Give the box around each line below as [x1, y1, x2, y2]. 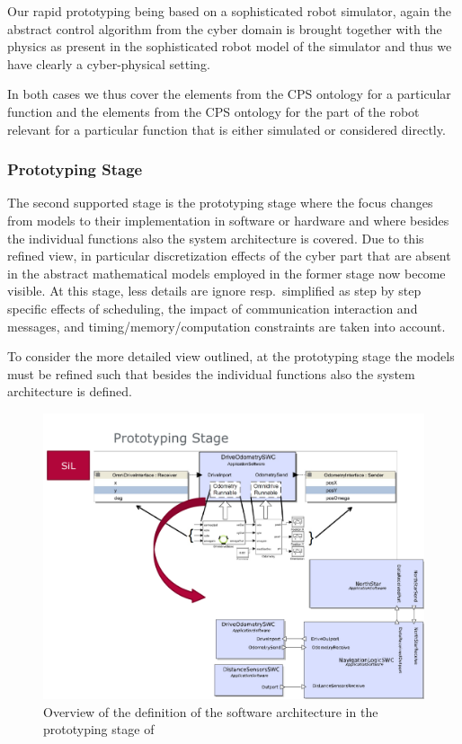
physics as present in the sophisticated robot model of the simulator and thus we [7, 37, 452, 56]
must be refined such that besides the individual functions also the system [7, 364, 415, 383]
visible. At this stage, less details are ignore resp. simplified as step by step [7, 281, 422, 300]
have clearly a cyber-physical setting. [7, 54, 210, 73]
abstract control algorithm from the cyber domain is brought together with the [7, 19, 442, 38]
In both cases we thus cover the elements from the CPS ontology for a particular [7, 84, 451, 103]
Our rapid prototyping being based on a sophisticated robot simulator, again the [7, 2, 452, 20]
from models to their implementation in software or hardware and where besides [7, 210, 449, 229]
